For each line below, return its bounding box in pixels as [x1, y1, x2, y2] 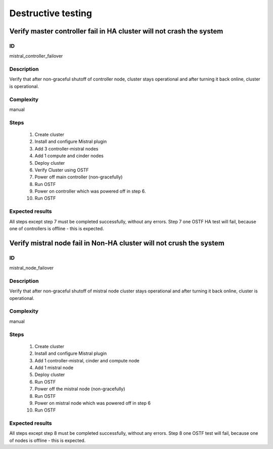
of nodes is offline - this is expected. [9, 437, 86, 443]
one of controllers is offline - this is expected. [9, 226, 104, 232]
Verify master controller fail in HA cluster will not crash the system [9, 27, 223, 35]
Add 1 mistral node [34, 364, 73, 370]
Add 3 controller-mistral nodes [34, 145, 99, 152]
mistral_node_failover [9, 265, 54, 271]
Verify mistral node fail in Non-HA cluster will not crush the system [9, 239, 224, 247]
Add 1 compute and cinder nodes [34, 153, 104, 159]
